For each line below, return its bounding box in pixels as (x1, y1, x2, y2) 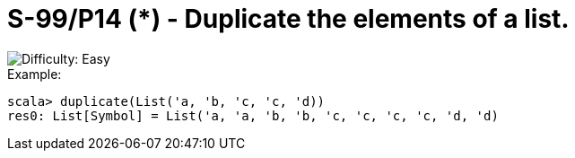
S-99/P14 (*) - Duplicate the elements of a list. (7, 4, 570, 34)
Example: (7, 66, 62, 82)
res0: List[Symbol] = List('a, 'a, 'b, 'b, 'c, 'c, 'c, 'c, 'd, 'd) (7, 108, 499, 123)
